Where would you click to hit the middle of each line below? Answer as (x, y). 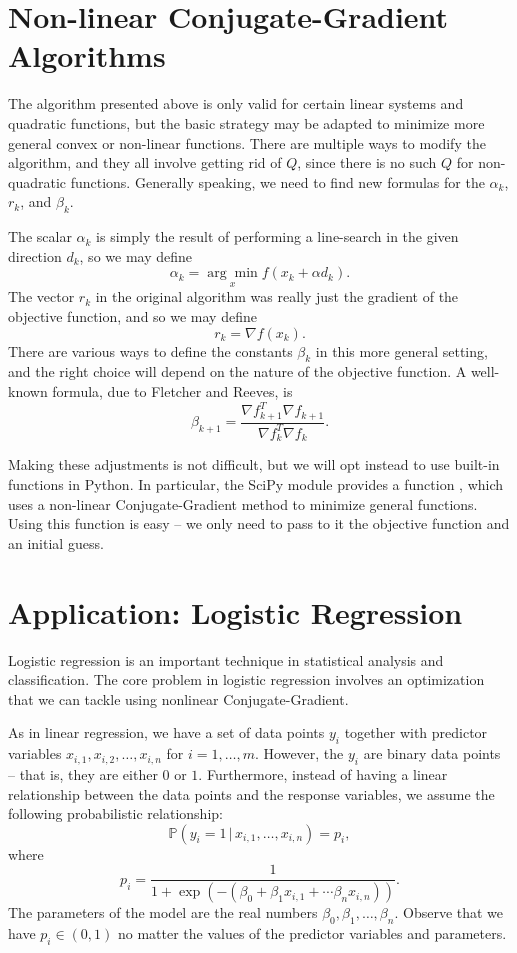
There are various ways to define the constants (150, 350)
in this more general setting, (401, 350)
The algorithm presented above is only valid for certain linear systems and (236, 103)
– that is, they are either (83, 773)
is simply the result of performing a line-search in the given (277, 236)
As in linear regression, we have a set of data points (166, 732)
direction (35, 255)
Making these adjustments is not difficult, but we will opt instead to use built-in (254, 464)
